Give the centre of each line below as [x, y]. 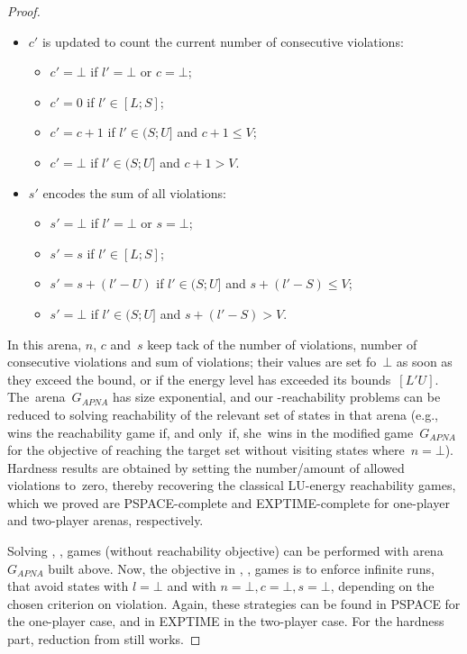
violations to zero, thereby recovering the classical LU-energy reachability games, [232, 485]
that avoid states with [68, 586]
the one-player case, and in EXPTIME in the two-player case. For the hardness [226, 621]
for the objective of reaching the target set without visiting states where [206, 450]
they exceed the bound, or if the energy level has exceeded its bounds [199, 379]
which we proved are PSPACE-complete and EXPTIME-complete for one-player [229, 502]
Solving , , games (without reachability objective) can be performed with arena [225, 551]
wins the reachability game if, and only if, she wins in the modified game [211, 432]
